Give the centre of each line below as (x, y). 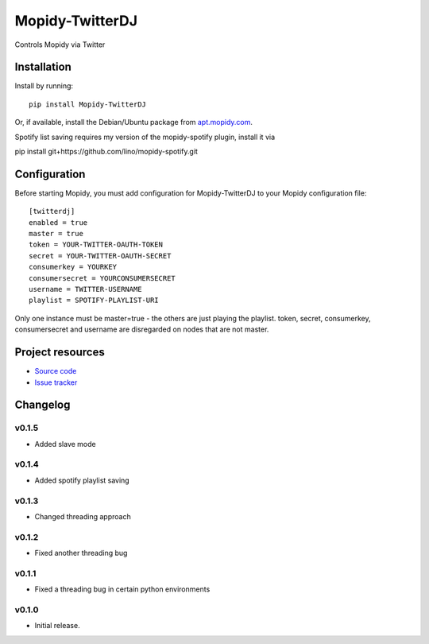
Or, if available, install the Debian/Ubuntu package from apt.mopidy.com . (134, 122)
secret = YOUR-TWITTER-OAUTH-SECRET (100, 256)
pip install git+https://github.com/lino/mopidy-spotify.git (106, 152)
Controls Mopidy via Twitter (60, 45)
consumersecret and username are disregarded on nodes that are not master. (142, 329)
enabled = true (58, 222)
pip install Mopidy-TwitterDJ (88, 104)
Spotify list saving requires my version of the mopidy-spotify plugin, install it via (145, 137)
